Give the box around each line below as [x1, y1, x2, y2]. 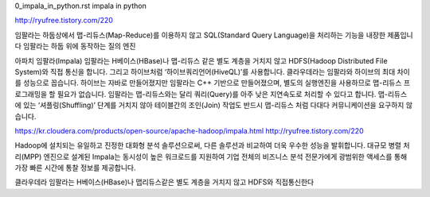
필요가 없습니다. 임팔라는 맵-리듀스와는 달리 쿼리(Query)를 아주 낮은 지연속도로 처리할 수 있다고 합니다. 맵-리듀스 [57, 89, 408, 98]
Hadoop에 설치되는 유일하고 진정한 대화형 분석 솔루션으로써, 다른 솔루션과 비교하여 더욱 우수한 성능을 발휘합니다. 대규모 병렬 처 [14, 141, 410, 150]
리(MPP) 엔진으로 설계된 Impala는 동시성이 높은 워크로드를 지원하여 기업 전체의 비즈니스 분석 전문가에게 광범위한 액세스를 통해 [14, 152, 408, 161]
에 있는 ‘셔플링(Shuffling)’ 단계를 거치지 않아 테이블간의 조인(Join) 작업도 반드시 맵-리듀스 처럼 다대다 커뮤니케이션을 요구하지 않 [14, 100, 413, 110]
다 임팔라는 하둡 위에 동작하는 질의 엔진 [14, 41, 136, 51]
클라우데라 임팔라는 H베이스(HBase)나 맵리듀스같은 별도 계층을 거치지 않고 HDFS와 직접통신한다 [14, 177, 315, 187]
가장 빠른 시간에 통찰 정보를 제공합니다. [14, 163, 136, 172]
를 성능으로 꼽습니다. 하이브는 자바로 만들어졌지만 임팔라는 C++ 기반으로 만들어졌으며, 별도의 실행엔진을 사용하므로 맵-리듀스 [14, 78, 402, 87]
